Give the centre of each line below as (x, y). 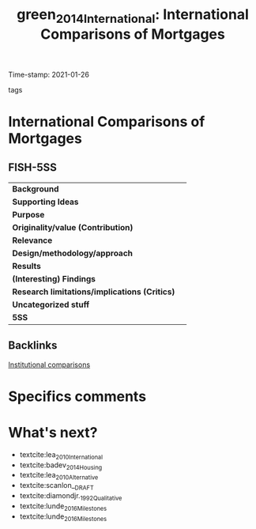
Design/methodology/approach (72, 253)
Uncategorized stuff (51, 304)
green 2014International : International (133, 16)
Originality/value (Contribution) (73, 227)
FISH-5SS (33, 168)
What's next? (53, 432)
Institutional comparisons (49, 365)
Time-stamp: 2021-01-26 (49, 74)
